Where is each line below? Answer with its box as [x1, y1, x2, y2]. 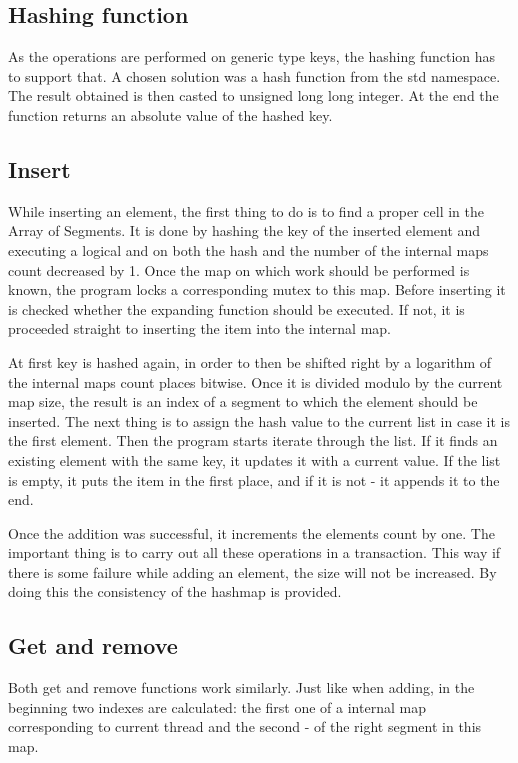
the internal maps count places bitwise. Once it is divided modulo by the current [8, 371, 503, 392]
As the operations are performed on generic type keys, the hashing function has [8, 46, 496, 67]
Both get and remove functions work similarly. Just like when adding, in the [8, 677, 475, 698]
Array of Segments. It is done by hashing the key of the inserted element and [8, 220, 481, 241]
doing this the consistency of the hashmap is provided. [8, 581, 342, 602]
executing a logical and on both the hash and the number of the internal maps [8, 239, 489, 260]
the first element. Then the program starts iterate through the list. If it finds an [8, 430, 498, 451]
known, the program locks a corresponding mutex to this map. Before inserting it [8, 279, 506, 300]
